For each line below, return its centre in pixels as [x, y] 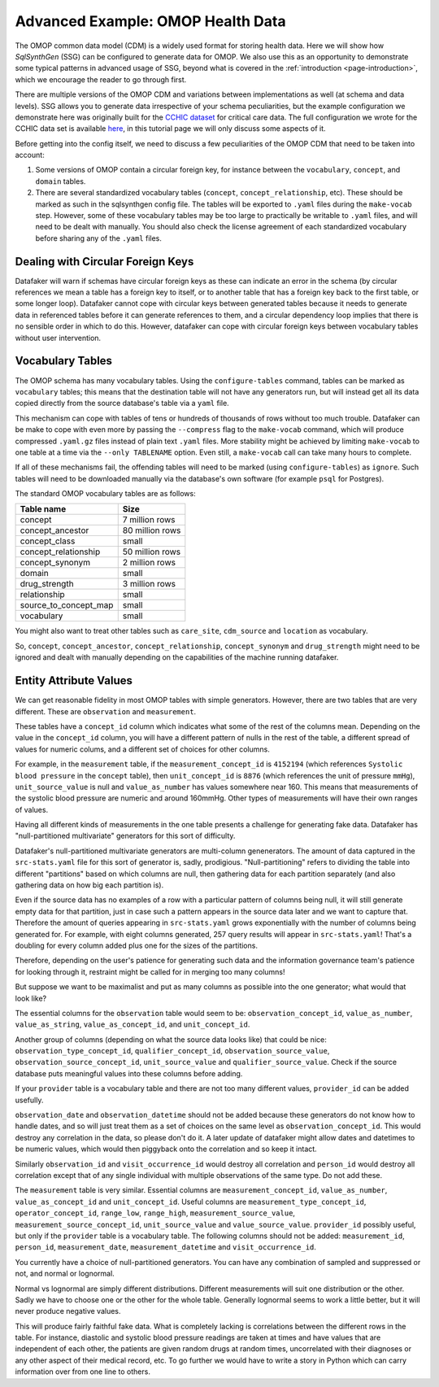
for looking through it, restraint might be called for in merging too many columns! [150, 971]
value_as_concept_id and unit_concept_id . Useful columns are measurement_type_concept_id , [191, 1202]
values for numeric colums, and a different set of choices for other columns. [142, 749]
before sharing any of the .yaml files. [99, 238]
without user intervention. [58, 338]
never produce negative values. [68, 1311]
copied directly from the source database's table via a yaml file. [122, 403]
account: [30, 155]
